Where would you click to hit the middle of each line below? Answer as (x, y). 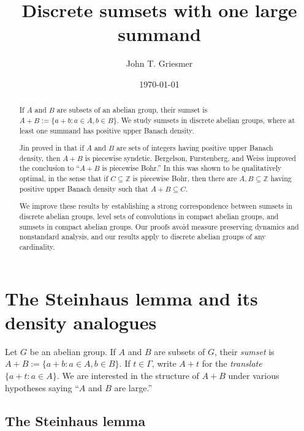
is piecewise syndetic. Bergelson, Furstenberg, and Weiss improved (190, 158)
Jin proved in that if (52, 148)
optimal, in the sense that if (64, 178)
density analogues (81, 322)
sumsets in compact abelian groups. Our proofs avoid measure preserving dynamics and (159, 226)
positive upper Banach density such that (84, 188)
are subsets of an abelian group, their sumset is (132, 110)
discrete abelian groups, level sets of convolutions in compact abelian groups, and (149, 216)
